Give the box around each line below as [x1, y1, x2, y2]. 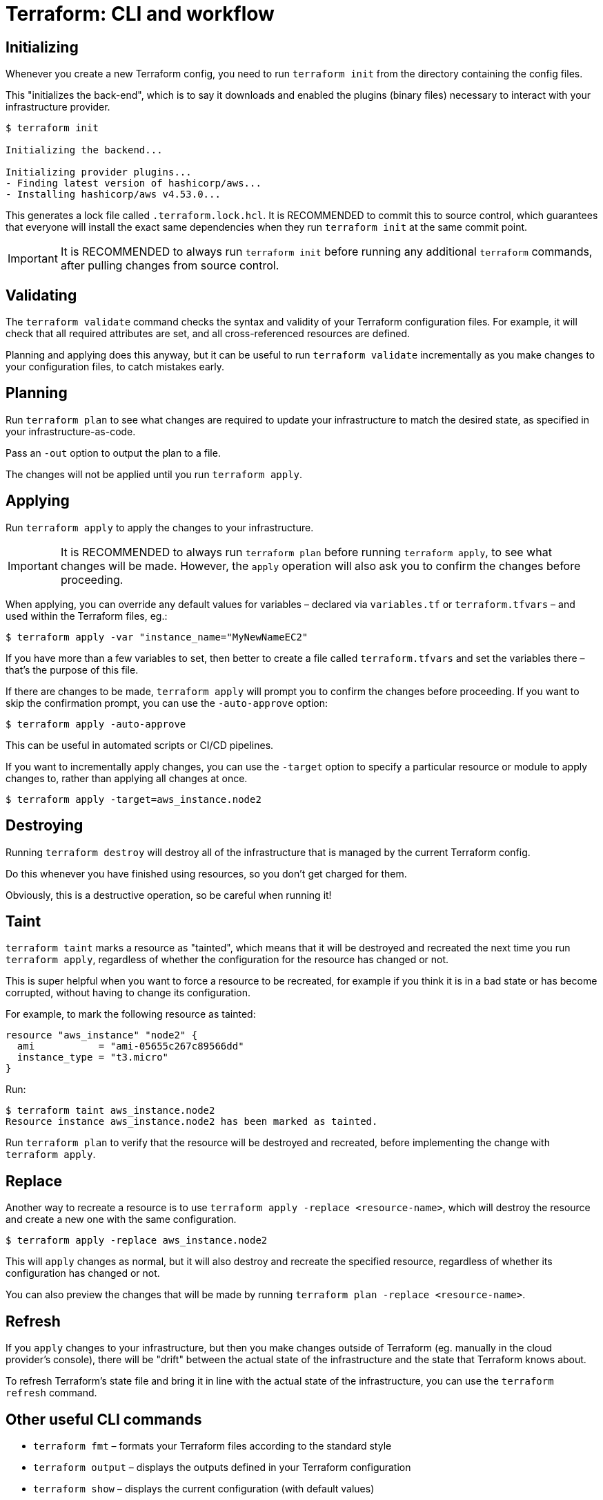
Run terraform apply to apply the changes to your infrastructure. [6, 521, 314, 533]
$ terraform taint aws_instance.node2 [6, 1105, 215, 1117]
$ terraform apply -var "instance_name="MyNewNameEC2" [6, 631, 308, 643]
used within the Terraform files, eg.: [6, 609, 168, 622]
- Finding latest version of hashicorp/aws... [6, 178, 261, 189]
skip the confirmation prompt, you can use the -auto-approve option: [6, 696, 328, 709]
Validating [6, 286, 77, 304]
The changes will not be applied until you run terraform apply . [6, 468, 303, 480]
